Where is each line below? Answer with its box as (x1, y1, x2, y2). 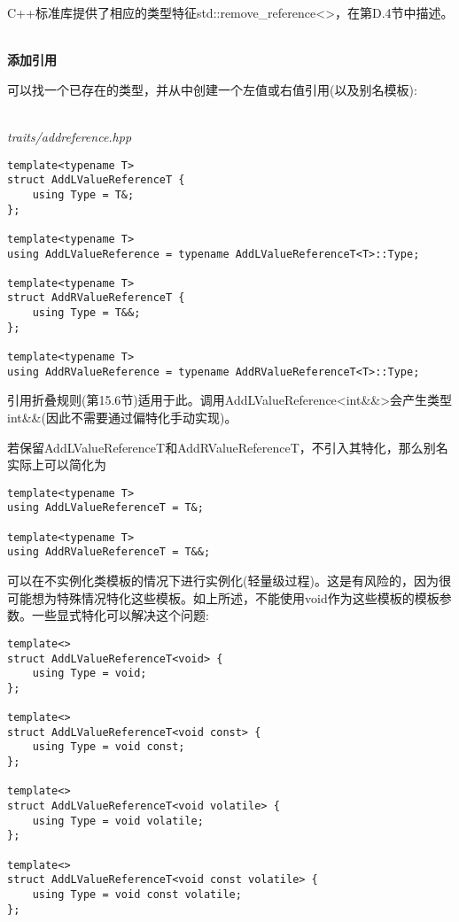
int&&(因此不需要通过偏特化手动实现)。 (7, 408, 237, 426)
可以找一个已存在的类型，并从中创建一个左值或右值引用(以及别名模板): (7, 80, 417, 98)
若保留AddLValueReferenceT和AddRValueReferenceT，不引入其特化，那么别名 (7, 438, 448, 456)
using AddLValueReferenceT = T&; (7, 501, 204, 515)
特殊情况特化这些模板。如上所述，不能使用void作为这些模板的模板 (56, 588, 440, 607)
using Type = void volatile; (32, 814, 204, 827)
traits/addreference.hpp (7, 127, 132, 145)
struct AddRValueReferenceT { (7, 291, 185, 305)
